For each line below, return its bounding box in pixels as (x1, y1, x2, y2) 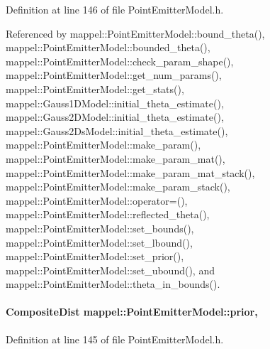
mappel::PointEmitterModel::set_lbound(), (6, 235, 193, 249)
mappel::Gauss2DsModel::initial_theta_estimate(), (6, 123, 228, 138)
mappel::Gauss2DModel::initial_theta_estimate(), (6, 109, 224, 124)
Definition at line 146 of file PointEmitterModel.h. (6, 2, 224, 16)
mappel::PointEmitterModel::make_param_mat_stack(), (6, 165, 255, 180)
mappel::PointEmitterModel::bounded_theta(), (6, 40, 210, 55)
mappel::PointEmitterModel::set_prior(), (6, 249, 184, 264)
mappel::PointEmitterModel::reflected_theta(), (6, 207, 210, 222)
